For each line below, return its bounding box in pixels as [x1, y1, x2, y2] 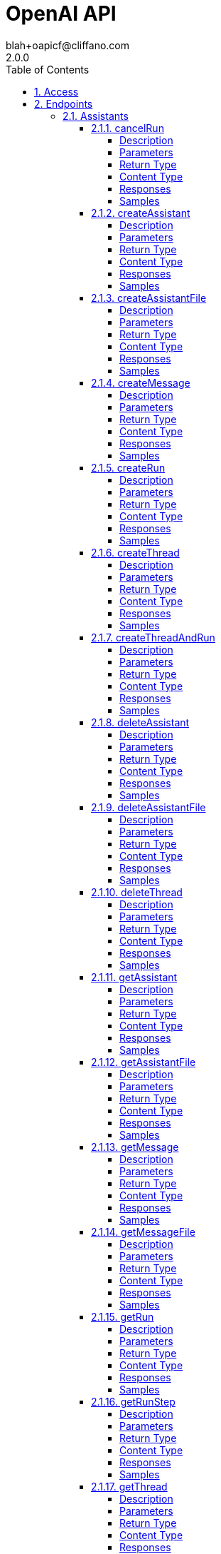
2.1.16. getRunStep [91, 1395, 176, 1408]
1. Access [34, 85, 79, 98]
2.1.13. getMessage [91, 1140, 179, 1153]
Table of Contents [6, 63, 90, 76]
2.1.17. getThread [91, 1480, 168, 1493]
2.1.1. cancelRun [91, 121, 164, 134]
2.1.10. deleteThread [91, 885, 183, 898]
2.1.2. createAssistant [91, 206, 190, 219]
